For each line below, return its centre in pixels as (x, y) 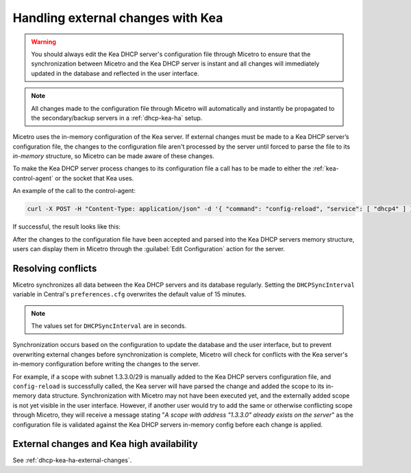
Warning (43, 42)
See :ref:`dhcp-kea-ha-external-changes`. (72, 460)
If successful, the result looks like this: (67, 227)
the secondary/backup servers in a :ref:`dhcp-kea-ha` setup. (117, 118)
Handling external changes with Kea (118, 18)
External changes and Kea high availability (105, 444)
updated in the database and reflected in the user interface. (115, 73)
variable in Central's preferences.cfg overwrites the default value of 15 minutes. (129, 294)
